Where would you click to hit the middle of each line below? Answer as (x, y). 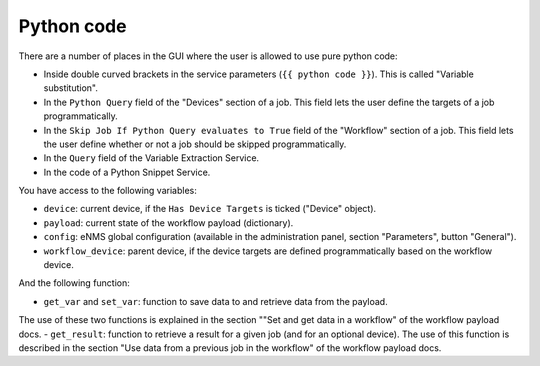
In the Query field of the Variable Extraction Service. (151, 158)
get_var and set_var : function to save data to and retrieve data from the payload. (216, 301)
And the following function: (74, 283)
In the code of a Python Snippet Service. (127, 172)
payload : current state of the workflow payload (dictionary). (168, 222)
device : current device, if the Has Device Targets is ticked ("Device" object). (210, 209)
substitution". (71, 88)
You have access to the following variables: (107, 191)
